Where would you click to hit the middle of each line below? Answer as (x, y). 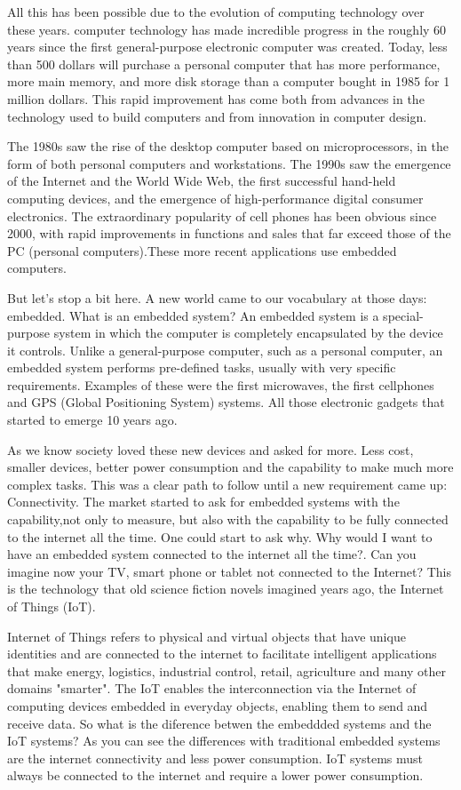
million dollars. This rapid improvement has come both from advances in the (216, 98)
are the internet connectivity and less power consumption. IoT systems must (215, 758)
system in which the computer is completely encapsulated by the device (248, 333)
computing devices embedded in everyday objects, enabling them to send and (218, 705)
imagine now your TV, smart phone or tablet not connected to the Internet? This (230, 571)
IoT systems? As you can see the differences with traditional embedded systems (224, 741)
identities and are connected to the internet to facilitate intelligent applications (222, 654)
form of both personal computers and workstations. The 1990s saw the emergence (229, 163)
